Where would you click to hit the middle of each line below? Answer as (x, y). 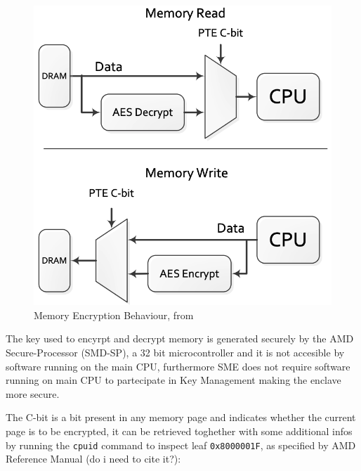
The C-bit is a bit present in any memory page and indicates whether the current (181, 417)
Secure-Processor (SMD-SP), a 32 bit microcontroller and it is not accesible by (175, 353)
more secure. (33, 393)
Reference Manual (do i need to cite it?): (93, 459)
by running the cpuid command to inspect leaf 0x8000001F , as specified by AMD (181, 445)
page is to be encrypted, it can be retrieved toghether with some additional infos (179, 431)
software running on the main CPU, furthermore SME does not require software (178, 366)
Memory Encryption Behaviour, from (114, 315)
